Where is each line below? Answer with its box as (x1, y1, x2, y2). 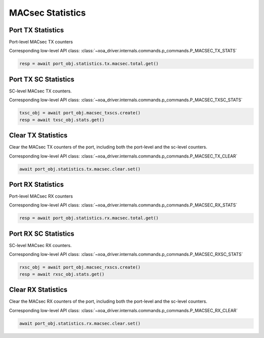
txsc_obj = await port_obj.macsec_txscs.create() (19, 110, 141, 116)
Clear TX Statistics (9, 131, 68, 139)
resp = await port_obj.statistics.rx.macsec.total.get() (19, 215, 159, 221)
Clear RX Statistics (9, 286, 68, 294)
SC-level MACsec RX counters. (9, 242, 72, 248)
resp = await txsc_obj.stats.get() (19, 117, 105, 122)
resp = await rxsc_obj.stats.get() (19, 271, 105, 277)
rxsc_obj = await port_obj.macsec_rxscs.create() (19, 265, 141, 270)
